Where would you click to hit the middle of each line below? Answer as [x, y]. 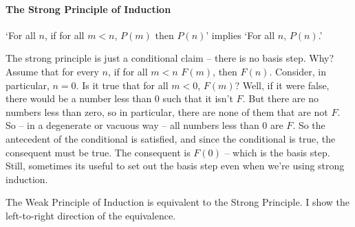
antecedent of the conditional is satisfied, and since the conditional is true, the [171, 138]
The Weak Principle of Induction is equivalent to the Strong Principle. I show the [178, 202]
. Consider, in [298, 71]
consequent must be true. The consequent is [98, 152]
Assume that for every [52, 71]
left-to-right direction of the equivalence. [91, 215]
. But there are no [280, 98]
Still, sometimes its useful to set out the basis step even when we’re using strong [175, 166]
